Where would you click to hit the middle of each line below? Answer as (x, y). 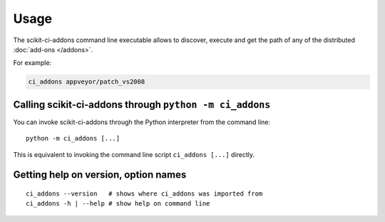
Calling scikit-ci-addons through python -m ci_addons (142, 105)
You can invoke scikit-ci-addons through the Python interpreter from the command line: (142, 122)
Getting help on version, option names (100, 175)
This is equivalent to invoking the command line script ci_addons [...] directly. (134, 154)
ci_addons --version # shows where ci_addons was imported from (144, 194)
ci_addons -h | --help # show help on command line (118, 204)
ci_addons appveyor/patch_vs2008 (87, 82)
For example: (32, 63)
